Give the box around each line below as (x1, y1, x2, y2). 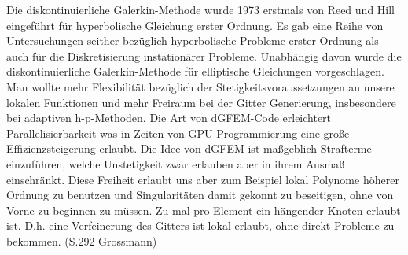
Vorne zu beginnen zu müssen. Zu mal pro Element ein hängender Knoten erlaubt (6, 201, 401, 218)
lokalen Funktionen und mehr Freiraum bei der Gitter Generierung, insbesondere (6, 94, 396, 110)
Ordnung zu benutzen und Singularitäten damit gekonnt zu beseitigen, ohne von (6, 187, 394, 203)
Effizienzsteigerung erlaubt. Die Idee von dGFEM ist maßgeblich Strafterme (6, 140, 372, 157)
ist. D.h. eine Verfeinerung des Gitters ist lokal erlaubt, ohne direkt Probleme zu (6, 217, 395, 234)
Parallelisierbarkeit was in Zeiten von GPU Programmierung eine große (6, 124, 350, 141)
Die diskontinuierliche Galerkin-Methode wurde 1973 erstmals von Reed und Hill (6, 2, 395, 17)
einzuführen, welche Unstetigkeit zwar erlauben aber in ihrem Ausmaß (6, 155, 345, 172)
